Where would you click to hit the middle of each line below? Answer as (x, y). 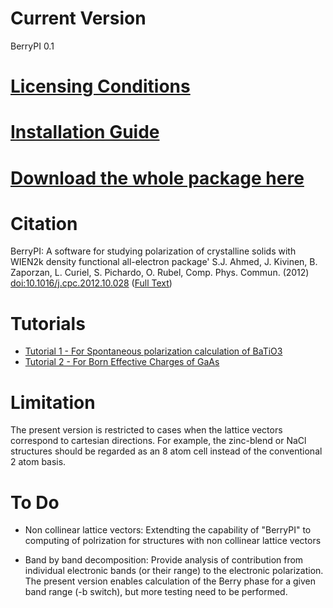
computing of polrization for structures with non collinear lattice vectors (173, 541)
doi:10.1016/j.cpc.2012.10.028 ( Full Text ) (91, 283)
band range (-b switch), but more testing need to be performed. (156, 592)
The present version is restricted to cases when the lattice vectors (146, 430)
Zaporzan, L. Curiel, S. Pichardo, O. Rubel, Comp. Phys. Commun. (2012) (160, 273)
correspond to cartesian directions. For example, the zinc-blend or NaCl (158, 441)
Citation (44, 223)
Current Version (78, 18)
